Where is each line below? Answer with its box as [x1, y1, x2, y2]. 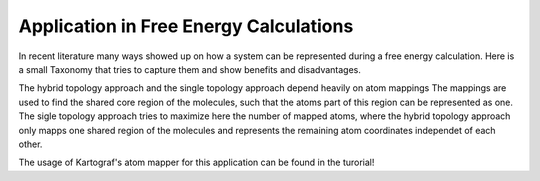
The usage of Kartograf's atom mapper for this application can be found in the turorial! [18, 156, 375, 169]
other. [18, 138, 43, 150]
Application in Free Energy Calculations [18, 15, 354, 37]
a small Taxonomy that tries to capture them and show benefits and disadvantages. [18, 63, 362, 75]
